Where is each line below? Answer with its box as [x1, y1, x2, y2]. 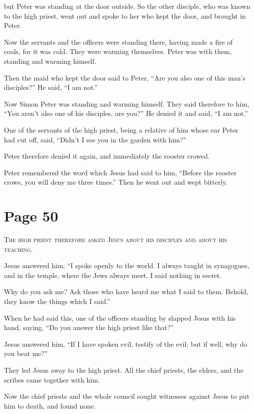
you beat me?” [4, 348, 48, 359]
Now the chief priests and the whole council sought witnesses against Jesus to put [4, 391, 250, 401]
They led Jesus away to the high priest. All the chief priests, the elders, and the [4, 364, 244, 375]
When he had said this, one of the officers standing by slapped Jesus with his [4, 312, 236, 323]
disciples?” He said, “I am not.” [4, 82, 98, 92]
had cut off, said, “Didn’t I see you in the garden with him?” [4, 134, 187, 144]
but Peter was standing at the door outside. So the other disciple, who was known [4, 1, 251, 11]
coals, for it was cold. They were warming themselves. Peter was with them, [4, 46, 232, 56]
